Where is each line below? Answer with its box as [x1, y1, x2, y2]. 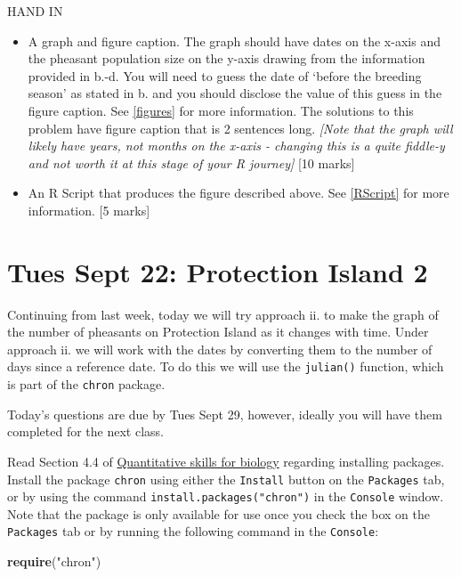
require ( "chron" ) [7, 552, 101, 571]
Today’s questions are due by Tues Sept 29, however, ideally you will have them [7, 404, 442, 423]
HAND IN [7, 2, 63, 20]
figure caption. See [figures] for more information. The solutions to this [28, 101, 414, 119]
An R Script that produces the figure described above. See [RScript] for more [28, 183, 449, 202]
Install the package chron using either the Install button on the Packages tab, [7, 469, 445, 488]
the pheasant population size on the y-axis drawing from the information [28, 49, 425, 68]
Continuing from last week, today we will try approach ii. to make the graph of [7, 305, 439, 323]
